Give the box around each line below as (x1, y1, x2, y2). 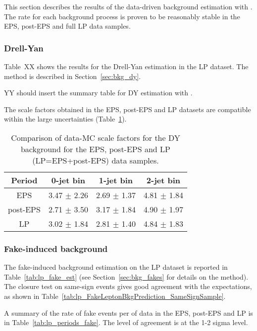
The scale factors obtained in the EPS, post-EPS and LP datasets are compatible (4, 104, 251, 114)
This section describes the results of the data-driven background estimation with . (4, 1, 253, 11)
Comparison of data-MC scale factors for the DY (11, 131, 180, 143)
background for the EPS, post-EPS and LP (20, 143, 170, 155)
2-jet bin (146, 174, 181, 186)
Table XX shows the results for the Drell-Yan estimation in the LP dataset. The (4, 61, 249, 71)
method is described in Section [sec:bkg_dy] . (4, 71, 141, 81)
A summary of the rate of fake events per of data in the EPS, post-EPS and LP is (4, 307, 253, 318)
